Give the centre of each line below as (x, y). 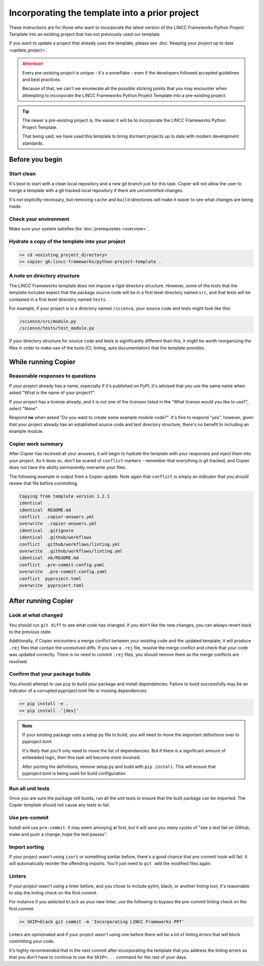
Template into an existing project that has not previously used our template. (85, 34)
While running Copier (42, 362)
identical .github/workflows (55, 537)
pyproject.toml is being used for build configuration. (75, 773)
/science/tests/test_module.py (57, 328)
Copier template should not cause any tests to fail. (60, 805)
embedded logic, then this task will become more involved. (82, 758)
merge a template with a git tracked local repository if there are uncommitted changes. (96, 191)
